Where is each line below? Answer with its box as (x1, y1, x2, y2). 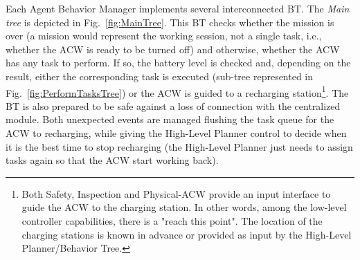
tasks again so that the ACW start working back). (6, 153, 219, 167)
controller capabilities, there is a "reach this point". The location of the (21, 213, 323, 228)
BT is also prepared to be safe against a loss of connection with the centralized (6, 98, 341, 113)
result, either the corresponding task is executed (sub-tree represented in (6, 68, 314, 83)
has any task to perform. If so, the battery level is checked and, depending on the (6, 55, 351, 70)
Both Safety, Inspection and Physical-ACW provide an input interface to (21, 186, 331, 201)
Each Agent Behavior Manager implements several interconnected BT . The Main (6, 1, 350, 15)
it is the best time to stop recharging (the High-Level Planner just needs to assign (6, 139, 353, 154)
